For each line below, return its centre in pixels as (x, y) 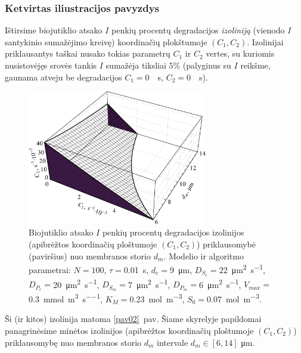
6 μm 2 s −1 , (220, 283)
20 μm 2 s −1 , (76, 283)
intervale (173, 342)
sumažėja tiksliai (136, 65)
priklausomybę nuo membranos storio (73, 342)
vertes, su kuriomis (240, 53)
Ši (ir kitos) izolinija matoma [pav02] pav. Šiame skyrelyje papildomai (133, 319)
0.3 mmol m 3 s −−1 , (66, 298)
